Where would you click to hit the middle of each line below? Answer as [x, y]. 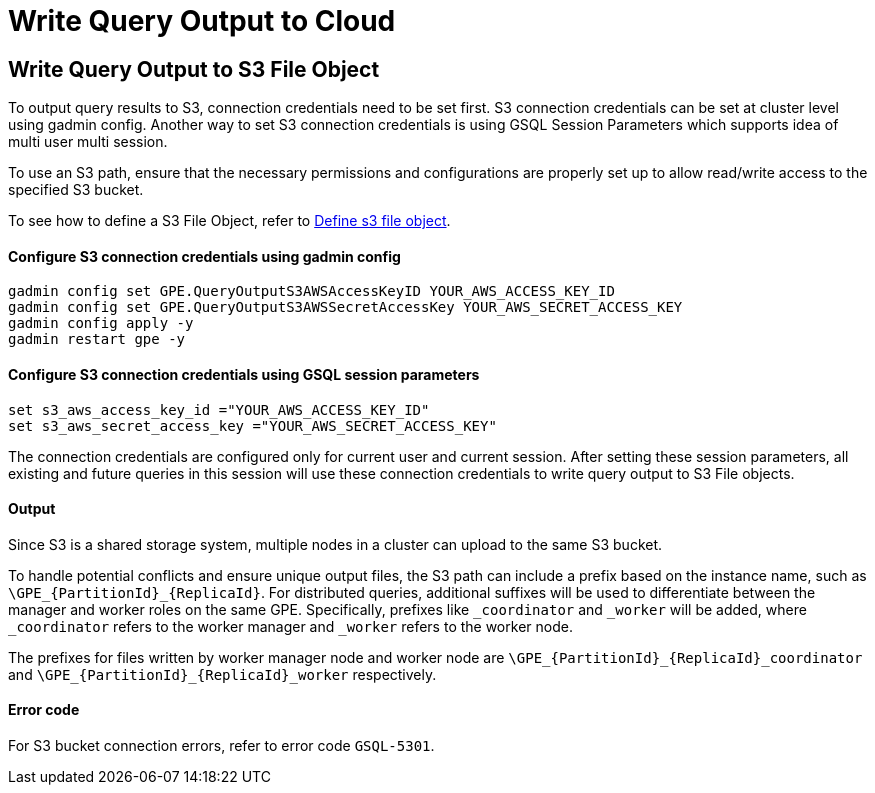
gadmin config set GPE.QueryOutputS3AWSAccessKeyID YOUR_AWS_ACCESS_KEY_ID [311, 291]
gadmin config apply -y [101, 323]
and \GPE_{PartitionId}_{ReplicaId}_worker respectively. [222, 674]
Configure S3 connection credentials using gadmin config [204, 256]
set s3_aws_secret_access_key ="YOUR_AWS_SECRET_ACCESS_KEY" [252, 425]
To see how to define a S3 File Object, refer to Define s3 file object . [229, 221]
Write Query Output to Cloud [202, 21]
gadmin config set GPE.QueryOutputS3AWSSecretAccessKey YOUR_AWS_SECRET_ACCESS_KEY [345, 307]
